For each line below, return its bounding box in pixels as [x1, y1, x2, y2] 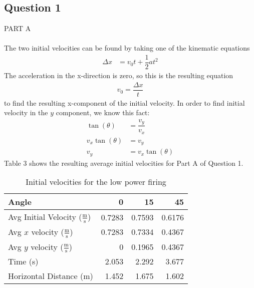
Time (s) [8, 255, 39, 267]
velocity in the [4, 107, 48, 118]
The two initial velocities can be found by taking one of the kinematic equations [4, 43, 250, 53]
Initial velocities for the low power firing [26, 176, 166, 188]
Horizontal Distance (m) [8, 270, 93, 282]
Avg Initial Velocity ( [8, 211, 82, 223]
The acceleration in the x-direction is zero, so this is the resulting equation [4, 70, 233, 81]
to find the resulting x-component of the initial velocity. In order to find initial [4, 97, 245, 108]
